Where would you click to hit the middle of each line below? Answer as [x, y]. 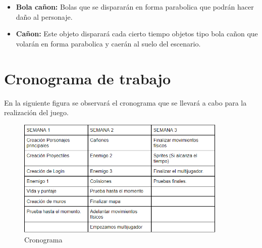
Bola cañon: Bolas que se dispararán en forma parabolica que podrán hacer [135, 7]
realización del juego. [36, 112]
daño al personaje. [44, 16]
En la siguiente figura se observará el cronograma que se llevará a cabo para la [125, 102]
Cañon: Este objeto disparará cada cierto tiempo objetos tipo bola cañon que [137, 34]
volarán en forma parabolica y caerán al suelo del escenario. [108, 43]
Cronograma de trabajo [88, 78]
